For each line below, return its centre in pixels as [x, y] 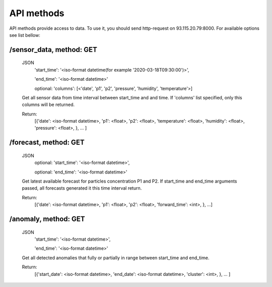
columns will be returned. [48, 105]
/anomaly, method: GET [47, 219]
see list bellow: [25, 35]
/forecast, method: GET [47, 142]
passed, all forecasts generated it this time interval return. [82, 188]
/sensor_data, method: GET [53, 50]
